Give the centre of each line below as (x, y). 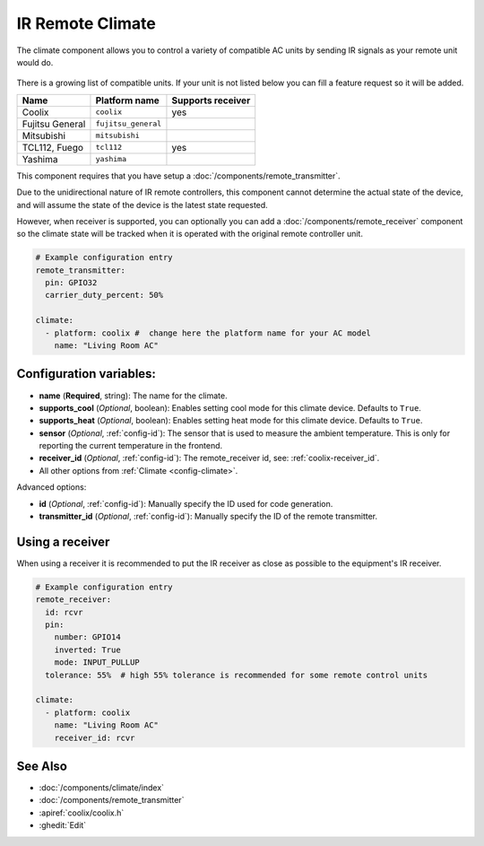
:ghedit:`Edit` (63, 825)
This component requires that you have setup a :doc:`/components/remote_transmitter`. (178, 176)
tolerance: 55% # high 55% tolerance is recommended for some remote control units (237, 675)
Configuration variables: (86, 374)
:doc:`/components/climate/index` (102, 788)
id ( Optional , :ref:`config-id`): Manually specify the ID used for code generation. (186, 503)
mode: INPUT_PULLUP (97, 663)
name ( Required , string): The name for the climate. (133, 396)
